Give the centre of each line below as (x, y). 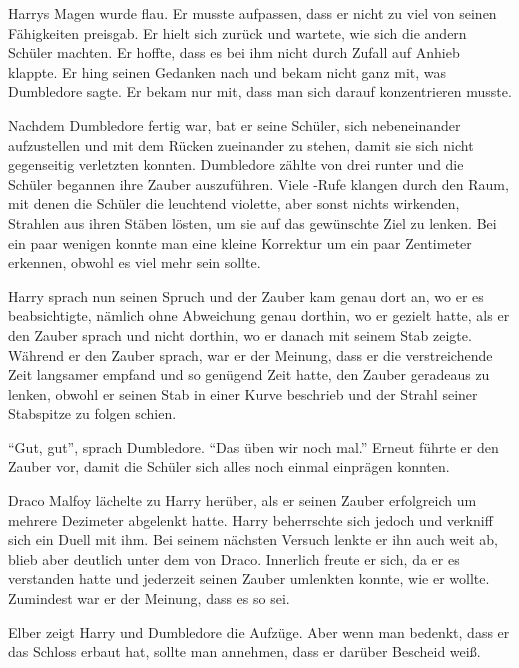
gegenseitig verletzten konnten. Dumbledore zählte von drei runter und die (236, 164)
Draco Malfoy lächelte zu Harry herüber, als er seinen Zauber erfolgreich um (242, 500)
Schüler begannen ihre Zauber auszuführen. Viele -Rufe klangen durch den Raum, (258, 183)
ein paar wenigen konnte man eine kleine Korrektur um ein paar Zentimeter (240, 242)
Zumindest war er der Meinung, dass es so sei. (149, 598)
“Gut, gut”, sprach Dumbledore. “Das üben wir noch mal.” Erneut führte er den (253, 446)
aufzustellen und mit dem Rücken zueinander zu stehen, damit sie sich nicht (241, 144)
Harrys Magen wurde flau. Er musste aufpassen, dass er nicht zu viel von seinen (252, 13)
